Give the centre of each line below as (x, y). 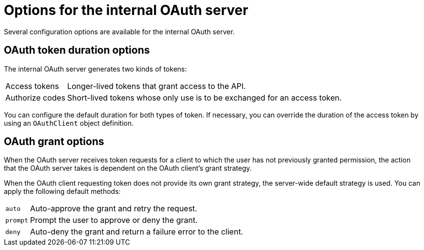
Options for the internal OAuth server (126, 10)
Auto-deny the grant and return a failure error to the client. (137, 232)
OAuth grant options (54, 142)
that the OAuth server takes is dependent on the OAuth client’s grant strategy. (128, 168)
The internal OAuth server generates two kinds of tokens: (95, 69)
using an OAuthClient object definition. (69, 123)
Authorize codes (35, 97)
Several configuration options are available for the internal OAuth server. (119, 31)
